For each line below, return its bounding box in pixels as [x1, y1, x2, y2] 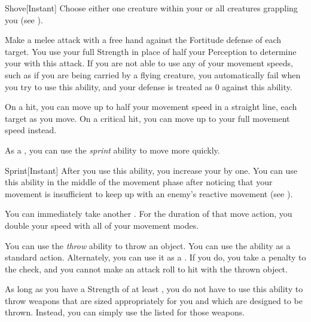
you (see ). [5, 13, 43, 26]
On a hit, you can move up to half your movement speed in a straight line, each [5, 100, 297, 113]
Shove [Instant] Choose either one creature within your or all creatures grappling [5, 2, 298, 14]
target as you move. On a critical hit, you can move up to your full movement [5, 112, 290, 124]
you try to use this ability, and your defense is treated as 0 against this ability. [5, 80, 292, 93]
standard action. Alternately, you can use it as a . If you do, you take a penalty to [5, 251, 306, 263]
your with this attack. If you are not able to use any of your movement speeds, [5, 57, 293, 69]
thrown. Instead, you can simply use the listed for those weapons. [5, 306, 245, 318]
